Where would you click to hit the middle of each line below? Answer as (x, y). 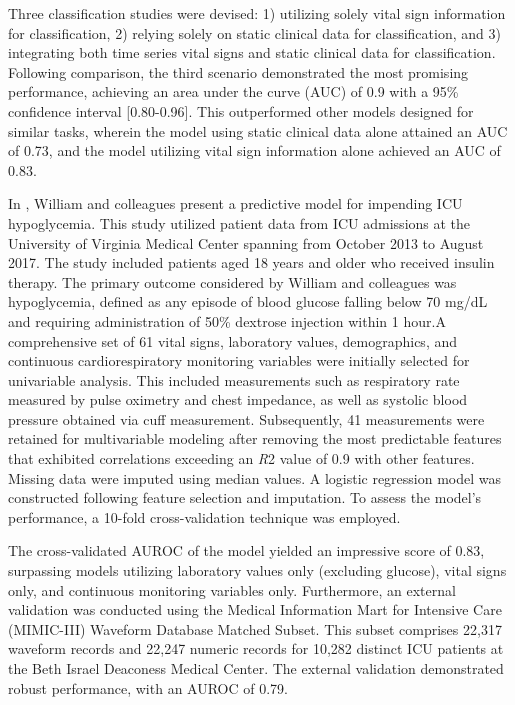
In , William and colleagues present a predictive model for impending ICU (235, 203)
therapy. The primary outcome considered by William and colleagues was (232, 281)
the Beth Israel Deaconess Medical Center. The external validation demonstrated (256, 668)
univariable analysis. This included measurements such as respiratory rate (234, 379)
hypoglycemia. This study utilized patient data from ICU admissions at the (239, 222)
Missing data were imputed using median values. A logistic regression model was (255, 477)
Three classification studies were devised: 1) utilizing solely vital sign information (257, 13)
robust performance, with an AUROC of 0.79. (148, 687)
